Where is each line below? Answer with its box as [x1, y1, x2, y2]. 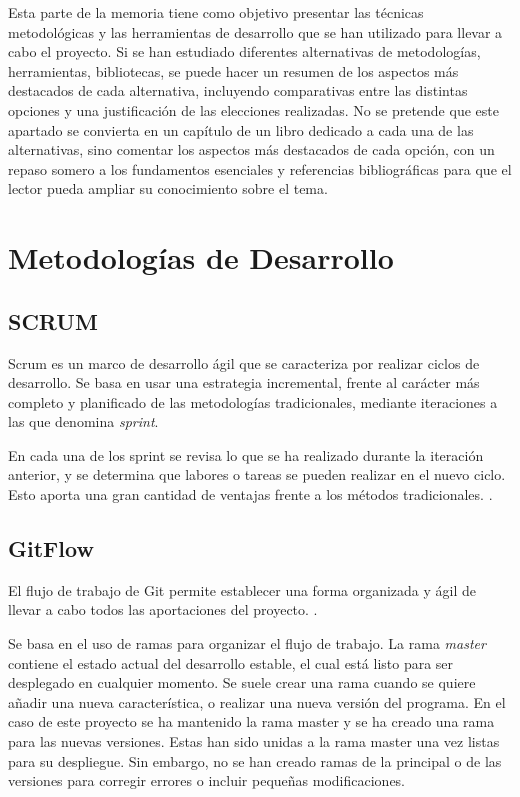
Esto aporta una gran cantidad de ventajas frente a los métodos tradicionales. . [8, 484, 493, 505]
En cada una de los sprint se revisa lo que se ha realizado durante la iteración [8, 444, 484, 465]
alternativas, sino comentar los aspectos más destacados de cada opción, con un [8, 139, 495, 160]
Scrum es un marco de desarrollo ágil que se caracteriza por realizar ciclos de [8, 352, 480, 373]
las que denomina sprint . [8, 411, 159, 432]
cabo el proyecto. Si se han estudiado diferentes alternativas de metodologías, [8, 41, 481, 62]
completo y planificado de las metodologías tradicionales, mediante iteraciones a [8, 391, 498, 412]
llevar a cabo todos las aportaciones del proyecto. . [8, 599, 318, 620]
